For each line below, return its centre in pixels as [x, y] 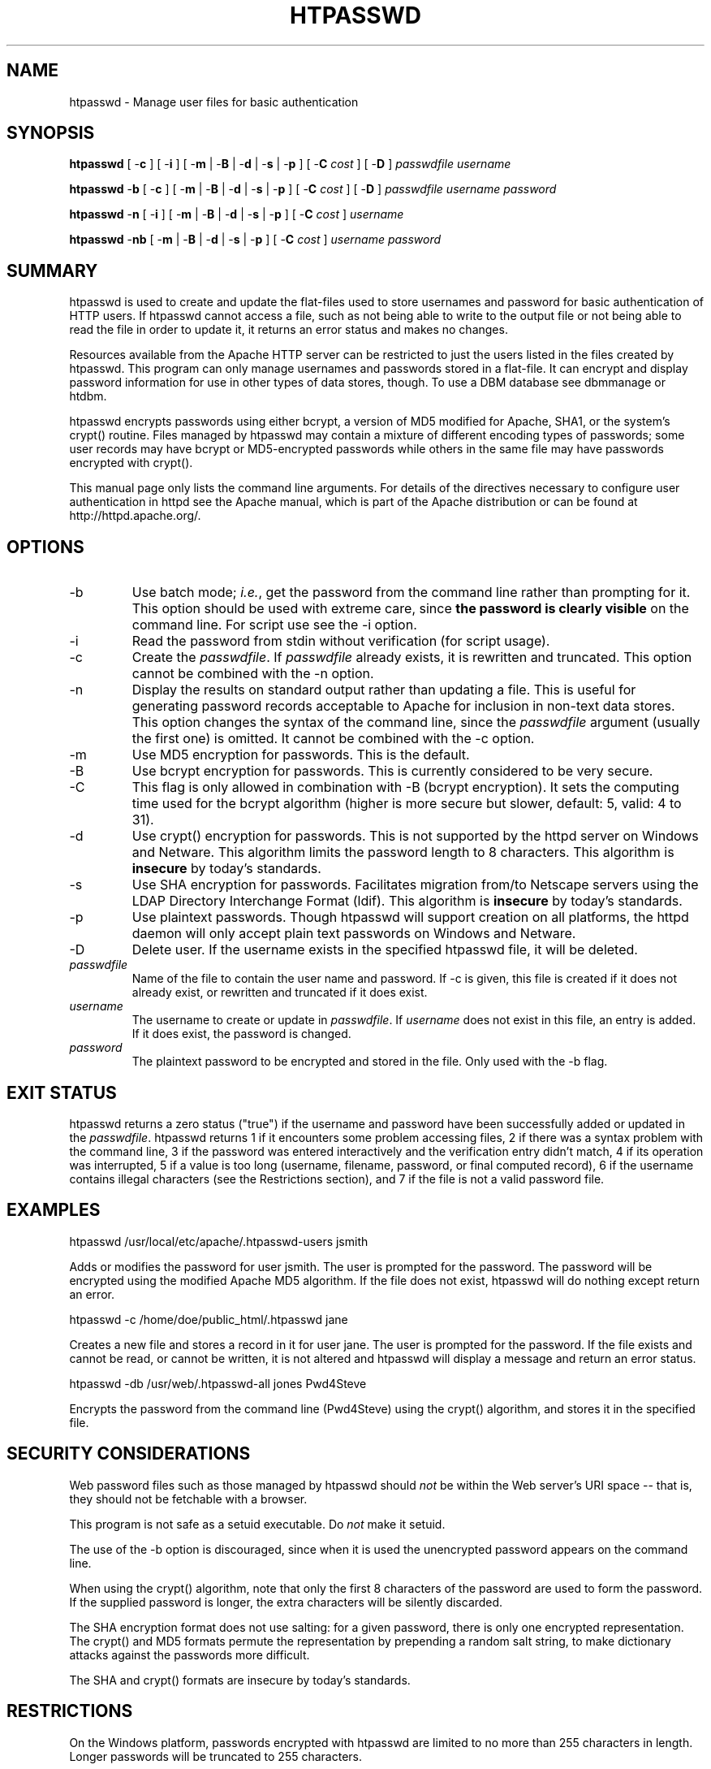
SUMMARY [52, 270]
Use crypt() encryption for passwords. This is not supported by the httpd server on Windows [415, 836]
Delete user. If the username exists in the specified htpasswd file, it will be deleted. [385, 950]
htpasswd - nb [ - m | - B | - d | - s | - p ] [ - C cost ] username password [255, 240]
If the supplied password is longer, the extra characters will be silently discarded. [286, 1602]
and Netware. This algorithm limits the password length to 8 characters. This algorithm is [403, 852]
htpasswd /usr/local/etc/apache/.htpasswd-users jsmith [219, 1241]
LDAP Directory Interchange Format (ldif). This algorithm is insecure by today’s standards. [407, 901]
